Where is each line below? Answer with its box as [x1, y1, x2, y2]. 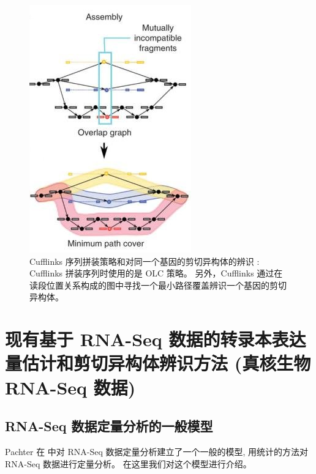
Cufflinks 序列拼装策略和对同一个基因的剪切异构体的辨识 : [29, 254, 260, 267]
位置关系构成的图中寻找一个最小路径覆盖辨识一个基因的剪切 [46, 278, 287, 291]
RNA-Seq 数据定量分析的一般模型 [5, 417, 213, 435]
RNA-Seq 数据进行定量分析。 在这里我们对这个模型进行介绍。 [5, 457, 252, 470]
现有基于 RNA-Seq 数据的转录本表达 [5, 327, 306, 352]
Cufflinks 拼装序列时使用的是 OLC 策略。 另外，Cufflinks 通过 [29, 267, 274, 280]
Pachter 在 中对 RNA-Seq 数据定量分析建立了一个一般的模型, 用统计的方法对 [5, 445, 309, 457]
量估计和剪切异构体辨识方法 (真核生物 [5, 350, 311, 376]
